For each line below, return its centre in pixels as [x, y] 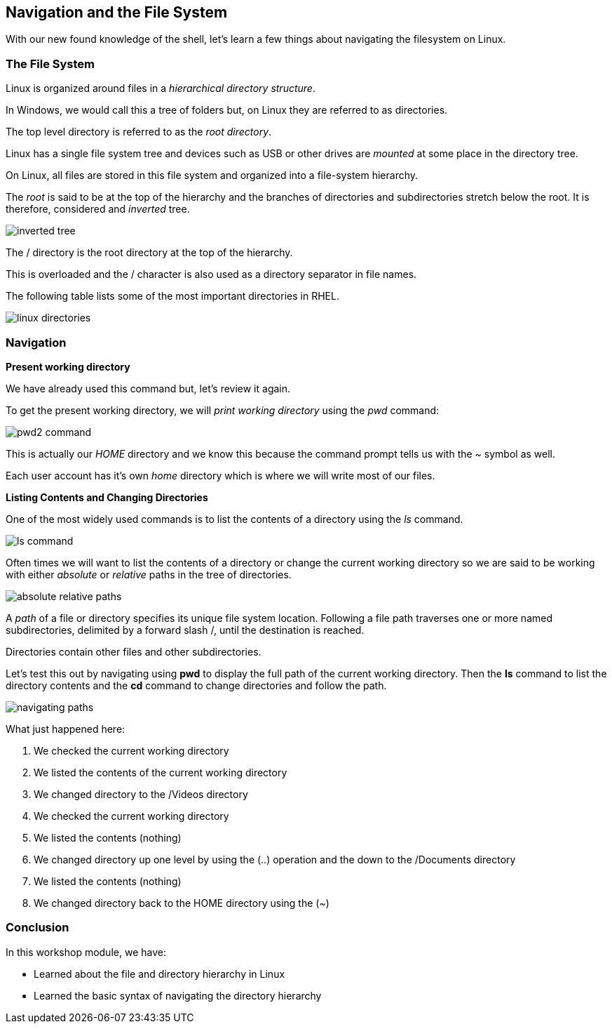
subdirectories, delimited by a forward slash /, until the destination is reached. [185, 630]
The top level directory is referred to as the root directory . [139, 132]
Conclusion [38, 928]
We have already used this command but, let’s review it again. [148, 388]
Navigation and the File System [117, 12]
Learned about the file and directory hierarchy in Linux [159, 974]
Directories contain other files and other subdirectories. [134, 651]
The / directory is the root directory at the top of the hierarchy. [149, 253]
